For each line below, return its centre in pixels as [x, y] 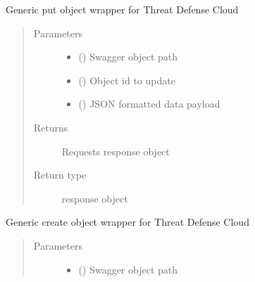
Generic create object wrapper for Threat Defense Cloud [127, 222]
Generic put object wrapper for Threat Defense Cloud [122, 9]
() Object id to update [127, 80]
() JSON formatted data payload [149, 104]
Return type [60, 175]
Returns [51, 127]
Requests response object [116, 151]
